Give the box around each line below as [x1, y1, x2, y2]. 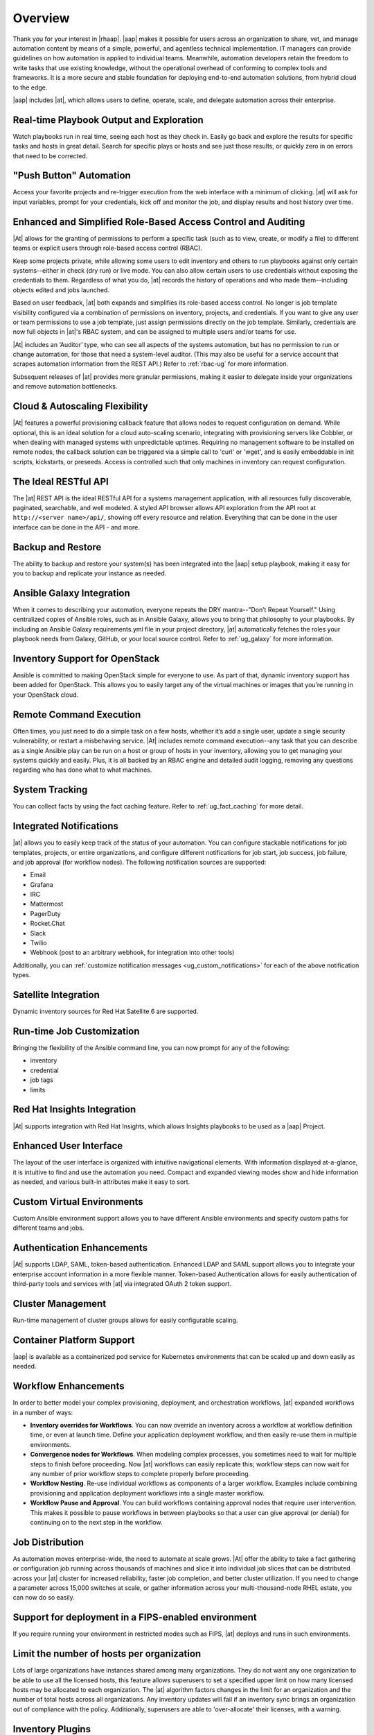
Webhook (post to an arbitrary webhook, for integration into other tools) [30, 948, 235, 957]
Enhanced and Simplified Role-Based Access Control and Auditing [12, 216, 305, 228]
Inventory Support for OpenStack [12, 652, 160, 664]
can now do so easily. [12, 1593, 75, 1602]
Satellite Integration [12, 989, 100, 1001]
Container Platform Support [12, 1334, 135, 1346]
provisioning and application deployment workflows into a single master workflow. [30, 1489, 265, 1497]
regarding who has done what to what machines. [12, 765, 152, 774]
